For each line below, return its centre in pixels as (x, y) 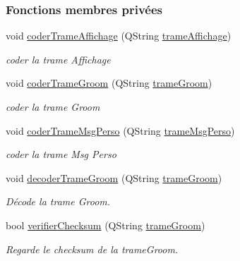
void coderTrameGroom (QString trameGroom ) (109, 83)
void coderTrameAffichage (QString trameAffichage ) (119, 36)
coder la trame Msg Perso (61, 154)
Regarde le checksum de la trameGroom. (92, 249)
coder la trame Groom (53, 107)
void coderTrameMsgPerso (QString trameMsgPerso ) (120, 130)
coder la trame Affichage (58, 59)
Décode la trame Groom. (58, 201)
